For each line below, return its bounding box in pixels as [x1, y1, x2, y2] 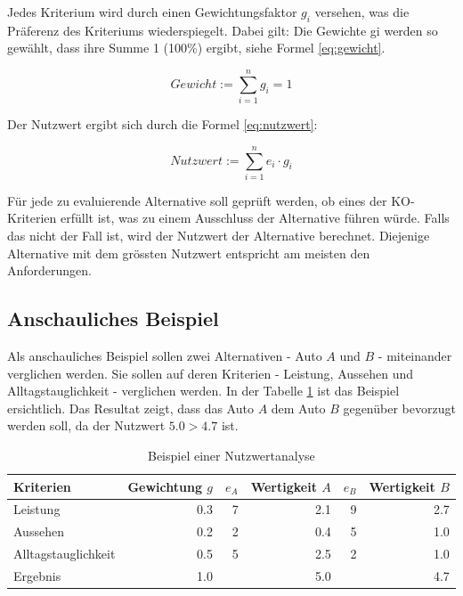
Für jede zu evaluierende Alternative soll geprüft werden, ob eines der [7, 191, 387, 209]
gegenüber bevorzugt [343, 398, 456, 417]
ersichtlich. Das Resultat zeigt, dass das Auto [7, 398, 254, 417]
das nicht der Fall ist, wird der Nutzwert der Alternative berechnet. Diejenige [7, 226, 430, 245]
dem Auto [271, 398, 326, 417]
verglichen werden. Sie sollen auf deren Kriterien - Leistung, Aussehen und [7, 363, 414, 382]
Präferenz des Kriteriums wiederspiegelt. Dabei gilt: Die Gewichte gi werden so [7, 20, 438, 39]
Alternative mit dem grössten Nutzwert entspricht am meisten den [7, 243, 370, 262]
